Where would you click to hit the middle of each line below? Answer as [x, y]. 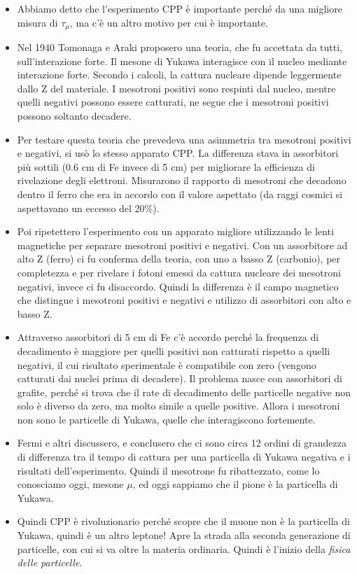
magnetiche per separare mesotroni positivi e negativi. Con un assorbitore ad [182, 245]
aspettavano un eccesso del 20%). [88, 208]
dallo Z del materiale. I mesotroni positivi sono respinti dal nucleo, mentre [176, 88]
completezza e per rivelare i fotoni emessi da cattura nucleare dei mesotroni [179, 272]
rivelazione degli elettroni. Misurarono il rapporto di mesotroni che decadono [182, 180]
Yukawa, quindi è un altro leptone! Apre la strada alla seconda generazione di [184, 535]
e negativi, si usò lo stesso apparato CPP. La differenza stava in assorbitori [178, 153]
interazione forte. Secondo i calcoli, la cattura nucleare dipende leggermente [179, 75]
